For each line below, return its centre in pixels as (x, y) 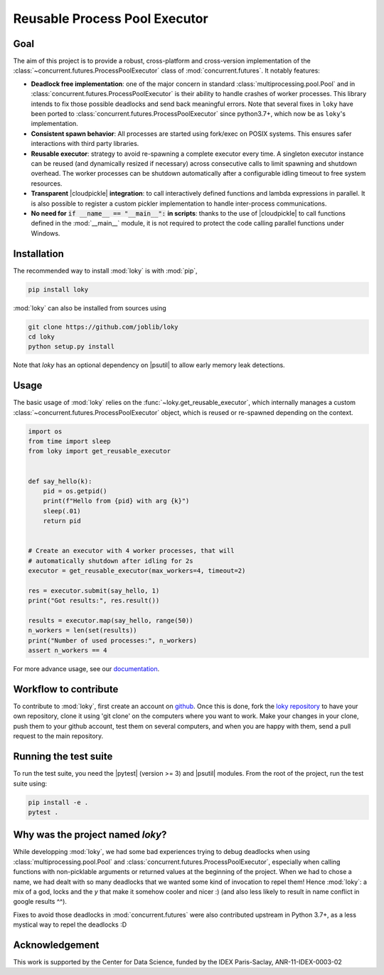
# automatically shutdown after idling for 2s (111, 561)
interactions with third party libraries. (85, 144)
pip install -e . (58, 802)
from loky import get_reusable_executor (99, 451)
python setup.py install (71, 347)
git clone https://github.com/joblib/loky (103, 327)
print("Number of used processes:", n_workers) (112, 640)
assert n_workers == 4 (68, 650)
